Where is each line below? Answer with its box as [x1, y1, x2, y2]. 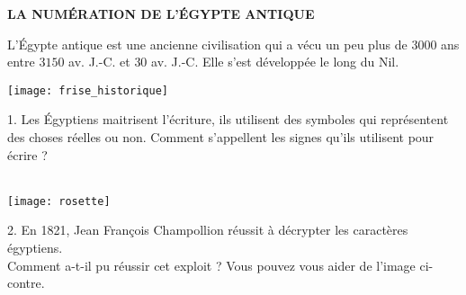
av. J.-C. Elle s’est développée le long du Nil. [151, 52, 399, 71]
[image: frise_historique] [7, 84, 168, 97]
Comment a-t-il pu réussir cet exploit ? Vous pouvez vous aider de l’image [7, 255, 416, 274]
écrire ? [7, 145, 48, 164]
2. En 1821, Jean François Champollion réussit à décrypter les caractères [7, 220, 408, 239]
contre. [7, 273, 45, 292]
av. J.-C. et [68, 52, 130, 71]
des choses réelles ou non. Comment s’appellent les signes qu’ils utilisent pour [7, 128, 435, 147]
